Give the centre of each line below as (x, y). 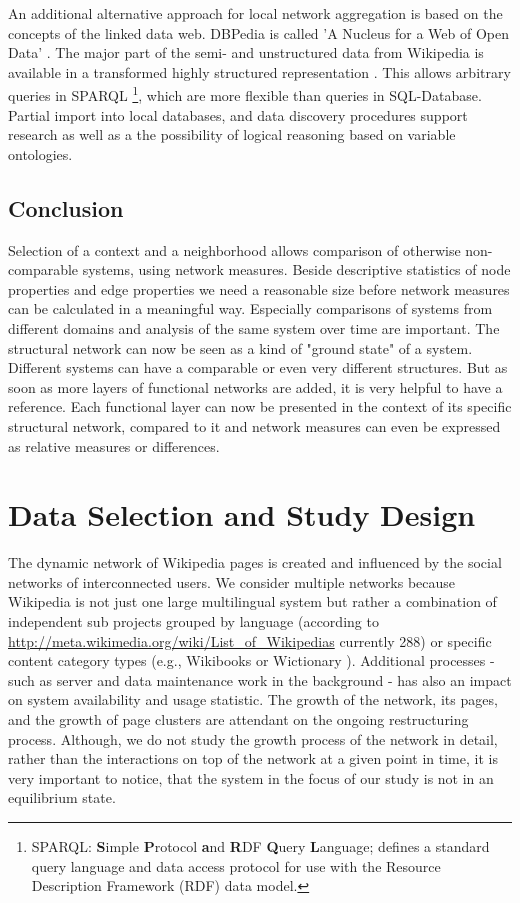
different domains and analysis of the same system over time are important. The (254, 327)
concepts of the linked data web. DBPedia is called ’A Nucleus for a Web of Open (258, 32)
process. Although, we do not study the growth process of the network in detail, (253, 738)
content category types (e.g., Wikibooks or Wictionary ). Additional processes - (251, 660)
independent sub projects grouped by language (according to (193, 621)
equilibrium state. (62, 797)
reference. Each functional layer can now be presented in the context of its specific (260, 406)
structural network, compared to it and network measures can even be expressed (254, 425)
